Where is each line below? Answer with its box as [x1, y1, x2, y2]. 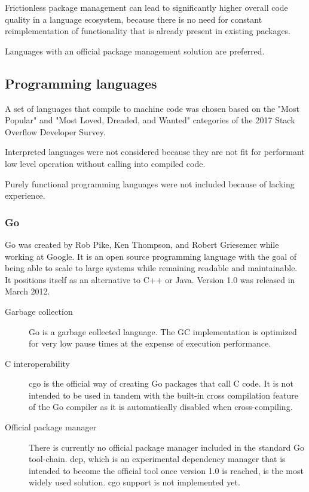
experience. [5, 189, 45, 202]
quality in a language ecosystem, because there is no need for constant [5, 13, 262, 25]
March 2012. [5, 285, 50, 297]
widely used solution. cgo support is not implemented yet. [29, 476, 240, 488]
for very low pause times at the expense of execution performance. [29, 337, 271, 350]
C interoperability [5, 357, 70, 369]
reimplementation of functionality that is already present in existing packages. [5, 25, 291, 37]
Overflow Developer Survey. [5, 125, 106, 138]
